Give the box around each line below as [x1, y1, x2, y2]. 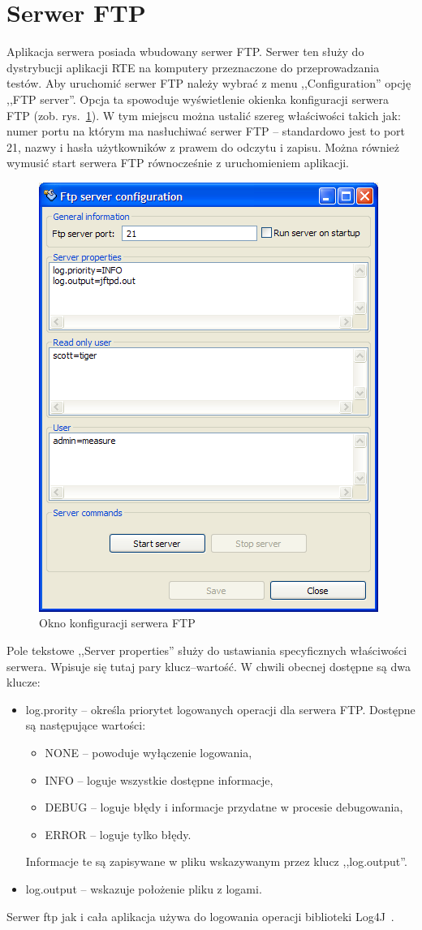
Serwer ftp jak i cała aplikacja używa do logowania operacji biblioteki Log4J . [6, 907, 394, 924]
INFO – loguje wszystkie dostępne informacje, [45, 771, 273, 788]
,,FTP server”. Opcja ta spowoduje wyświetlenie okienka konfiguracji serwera [6, 90, 390, 107]
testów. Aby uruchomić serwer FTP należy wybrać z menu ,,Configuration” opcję [6, 75, 411, 92]
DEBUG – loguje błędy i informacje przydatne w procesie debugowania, [45, 799, 403, 816]
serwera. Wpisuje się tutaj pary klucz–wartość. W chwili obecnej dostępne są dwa [6, 657, 411, 674]
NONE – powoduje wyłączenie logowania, [45, 744, 252, 761]
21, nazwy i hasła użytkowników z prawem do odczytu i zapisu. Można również [6, 138, 400, 155]
